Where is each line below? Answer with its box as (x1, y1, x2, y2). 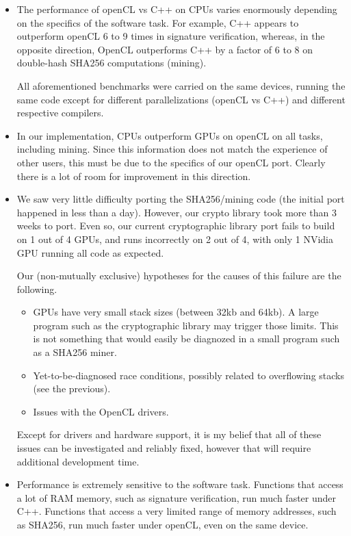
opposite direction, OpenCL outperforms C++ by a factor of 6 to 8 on (16, 42, 313, 56)
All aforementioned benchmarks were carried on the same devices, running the (16, 78, 346, 92)
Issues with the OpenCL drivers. (33, 404, 169, 418)
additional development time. (16, 454, 140, 468)
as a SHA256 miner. (33, 345, 117, 359)
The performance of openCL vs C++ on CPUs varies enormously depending (16, 2, 337, 16)
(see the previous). (33, 381, 111, 396)
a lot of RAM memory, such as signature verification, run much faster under (16, 490, 337, 505)
